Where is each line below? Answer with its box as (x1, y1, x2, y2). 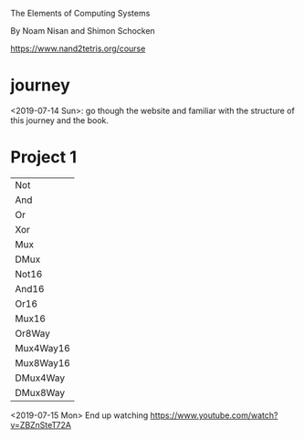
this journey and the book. (10, 114, 109, 126)
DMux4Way (15, 371, 66, 384)
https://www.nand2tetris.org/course (10, 43, 146, 54)
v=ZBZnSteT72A (10, 419, 72, 430)
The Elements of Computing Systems (10, 8, 151, 18)
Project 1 (10, 147, 77, 168)
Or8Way (15, 327, 51, 340)
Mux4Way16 (15, 341, 71, 354)
